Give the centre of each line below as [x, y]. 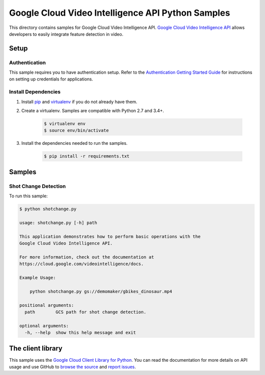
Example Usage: [38, 278]
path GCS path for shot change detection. [86, 312]
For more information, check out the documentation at [87, 257]
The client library [36, 348]
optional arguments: [44, 326]
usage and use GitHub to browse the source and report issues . [72, 367]
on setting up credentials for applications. [51, 79]
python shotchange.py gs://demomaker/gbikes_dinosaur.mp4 [101, 291]
